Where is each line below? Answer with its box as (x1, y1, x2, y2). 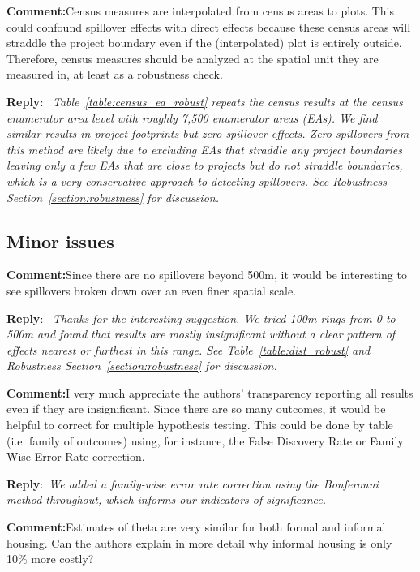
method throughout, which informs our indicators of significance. (6, 491, 326, 508)
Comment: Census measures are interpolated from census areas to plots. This (6, 2, 395, 19)
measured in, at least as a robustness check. (6, 66, 223, 83)
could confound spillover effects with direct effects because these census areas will (6, 18, 411, 35)
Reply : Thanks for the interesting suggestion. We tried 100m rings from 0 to (6, 309, 396, 326)
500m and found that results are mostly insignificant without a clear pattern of (6, 325, 396, 342)
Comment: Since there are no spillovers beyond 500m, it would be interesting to (6, 266, 407, 283)
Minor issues (6, 228, 114, 253)
